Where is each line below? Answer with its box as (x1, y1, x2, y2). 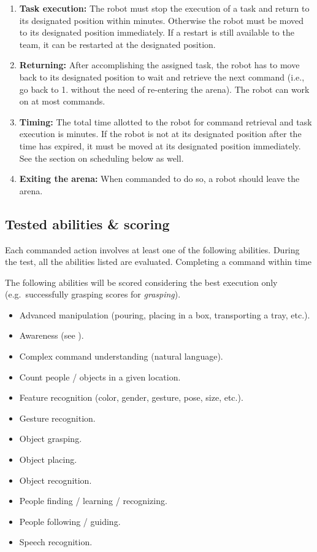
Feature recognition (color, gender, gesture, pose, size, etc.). (19, 391, 243, 404)
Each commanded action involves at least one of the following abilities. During (5, 243, 300, 256)
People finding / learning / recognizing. (19, 494, 167, 507)
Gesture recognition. (19, 411, 96, 424)
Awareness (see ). (19, 329, 84, 342)
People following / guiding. (19, 515, 121, 527)
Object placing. (19, 453, 77, 466)
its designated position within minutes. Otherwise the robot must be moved (19, 14, 304, 26)
